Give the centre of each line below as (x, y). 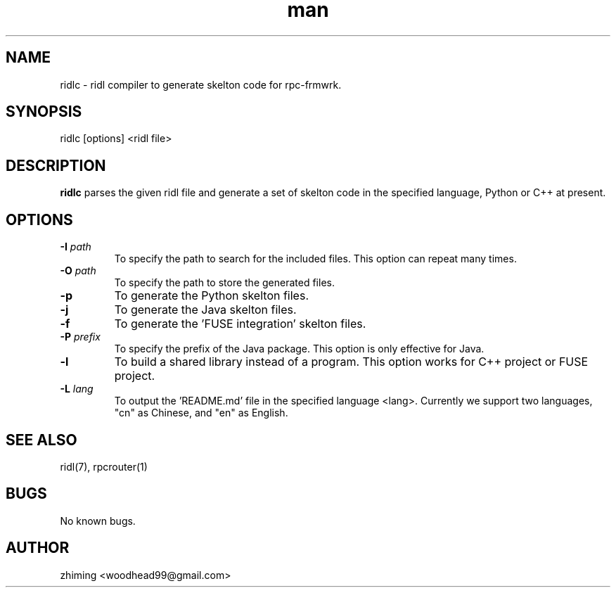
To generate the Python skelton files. (211, 296)
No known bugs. (98, 521)
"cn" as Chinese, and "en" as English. (201, 413)
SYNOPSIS (44, 112)
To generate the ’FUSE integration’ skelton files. (240, 324)
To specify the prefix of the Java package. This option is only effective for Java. (299, 349)
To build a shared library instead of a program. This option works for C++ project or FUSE (351, 362)
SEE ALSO (41, 440)
